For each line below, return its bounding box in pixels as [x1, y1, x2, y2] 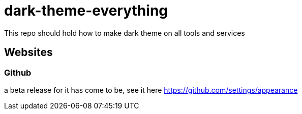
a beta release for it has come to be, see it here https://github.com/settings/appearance [4, 85, 298, 94]
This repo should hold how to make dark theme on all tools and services [4, 28, 245, 37]
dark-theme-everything [4, 2, 168, 19]
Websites [4, 46, 53, 59]
